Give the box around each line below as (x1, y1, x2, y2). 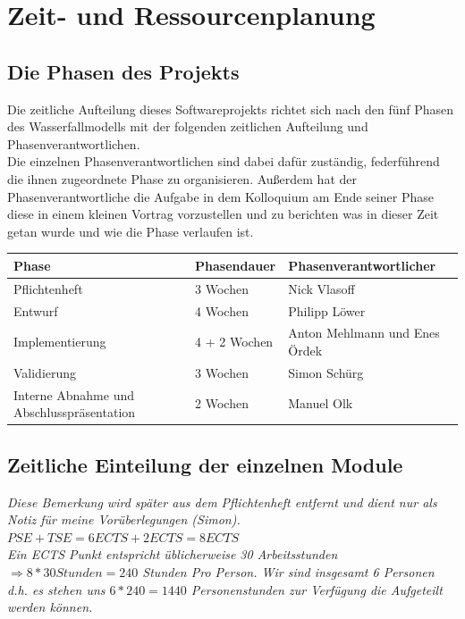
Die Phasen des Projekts (7, 57, 240, 85)
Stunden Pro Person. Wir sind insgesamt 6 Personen (142, 562, 435, 581)
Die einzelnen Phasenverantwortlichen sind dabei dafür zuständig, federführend (7, 152, 440, 171)
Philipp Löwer (288, 301, 366, 320)
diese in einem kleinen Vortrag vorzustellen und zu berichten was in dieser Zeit (7, 205, 439, 223)
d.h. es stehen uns (7, 580, 106, 598)
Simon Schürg (288, 363, 364, 381)
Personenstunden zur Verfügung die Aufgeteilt (190, 580, 443, 598)
